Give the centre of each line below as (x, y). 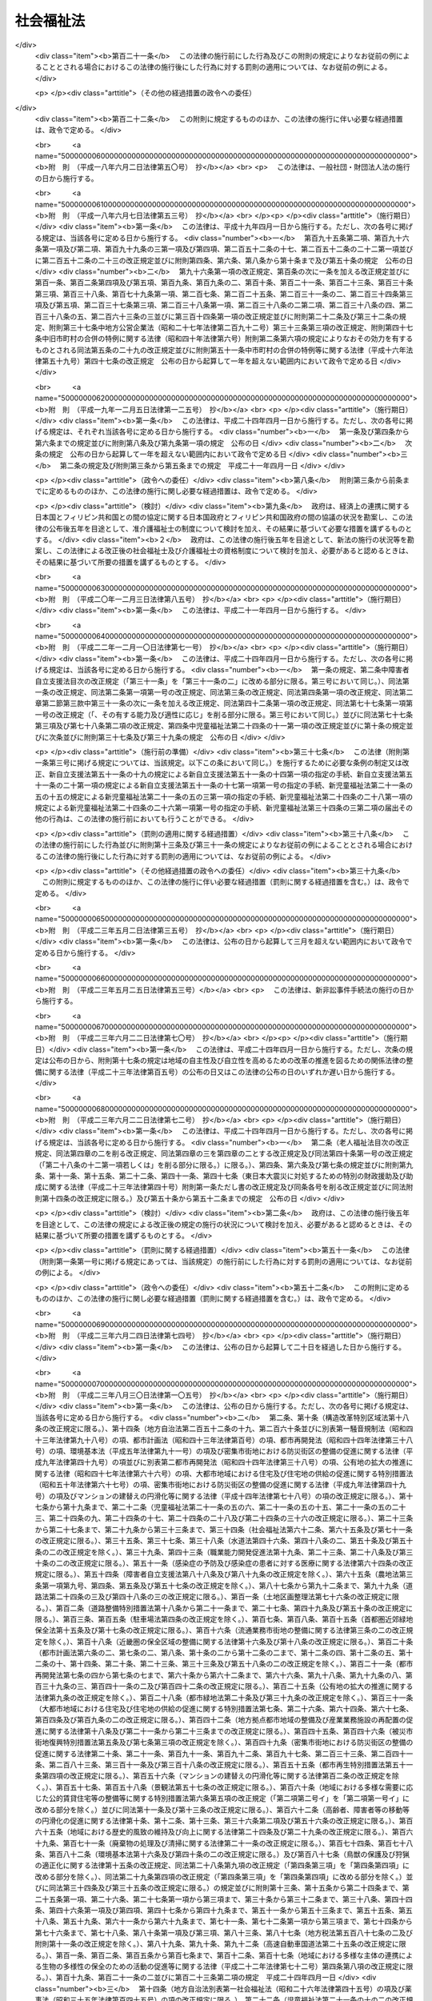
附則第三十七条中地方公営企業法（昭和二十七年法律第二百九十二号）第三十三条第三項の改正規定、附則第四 (224, 327)
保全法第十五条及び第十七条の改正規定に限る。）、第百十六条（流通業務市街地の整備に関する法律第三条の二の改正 (220, 1630)
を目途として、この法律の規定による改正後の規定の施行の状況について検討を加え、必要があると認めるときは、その (224, 1224)
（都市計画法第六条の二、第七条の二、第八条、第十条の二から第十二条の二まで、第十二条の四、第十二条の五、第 (220, 1653)
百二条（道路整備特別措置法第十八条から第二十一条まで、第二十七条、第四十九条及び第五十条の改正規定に (238, 1608)
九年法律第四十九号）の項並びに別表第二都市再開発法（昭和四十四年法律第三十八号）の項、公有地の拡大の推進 (224, 1462)
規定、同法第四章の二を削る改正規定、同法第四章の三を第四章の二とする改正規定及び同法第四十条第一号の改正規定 (224, 1153)
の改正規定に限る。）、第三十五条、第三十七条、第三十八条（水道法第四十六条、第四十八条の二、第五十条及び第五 (220, 1541)
